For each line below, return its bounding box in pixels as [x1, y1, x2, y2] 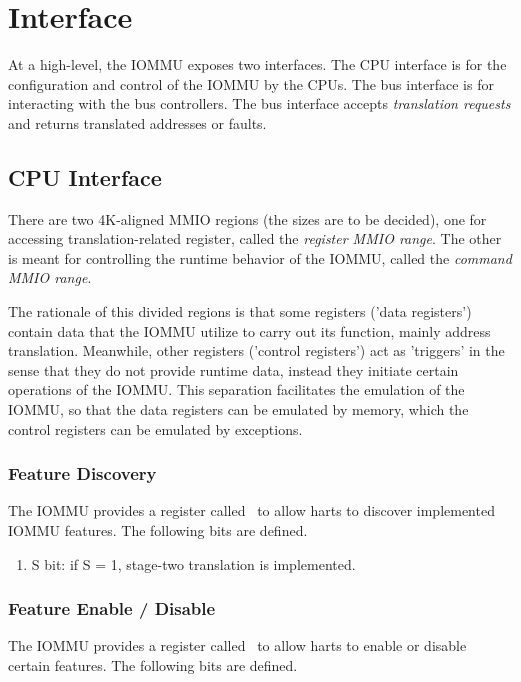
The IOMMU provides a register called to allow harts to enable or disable [8, 635, 467, 656]
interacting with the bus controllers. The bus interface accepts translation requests [8, 93, 511, 114]
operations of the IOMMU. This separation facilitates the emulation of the [8, 379, 465, 400]
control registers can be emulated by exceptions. [8, 418, 303, 439]
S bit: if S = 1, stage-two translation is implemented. [31, 553, 356, 574]
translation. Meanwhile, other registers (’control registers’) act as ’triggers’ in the [8, 340, 505, 361]
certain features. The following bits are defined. [8, 655, 298, 676]
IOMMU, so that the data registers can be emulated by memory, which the [8, 399, 469, 420]
